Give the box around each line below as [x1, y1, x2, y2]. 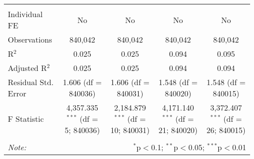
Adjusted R [8, 62, 47, 73]
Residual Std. [8, 76, 54, 88]
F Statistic [8, 113, 44, 124]
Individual [8, 8, 43, 20]
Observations [8, 34, 52, 45]
